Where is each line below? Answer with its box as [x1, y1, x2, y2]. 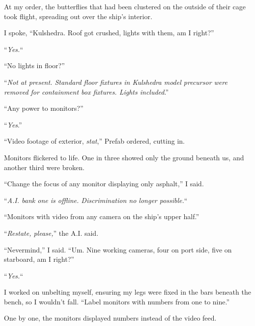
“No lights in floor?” [4, 60, 65, 71]
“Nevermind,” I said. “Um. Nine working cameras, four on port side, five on [4, 244, 232, 254]
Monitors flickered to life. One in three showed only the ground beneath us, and [4, 152, 244, 162]
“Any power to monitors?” [4, 103, 84, 113]
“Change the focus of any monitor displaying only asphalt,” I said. [4, 178, 204, 189]
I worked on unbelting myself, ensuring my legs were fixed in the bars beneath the [4, 287, 251, 297]
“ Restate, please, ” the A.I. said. [4, 227, 99, 238]
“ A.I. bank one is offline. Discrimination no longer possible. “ [4, 195, 188, 205]
